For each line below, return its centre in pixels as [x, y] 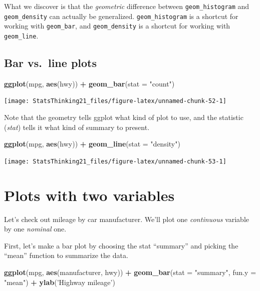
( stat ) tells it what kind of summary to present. [77, 127]
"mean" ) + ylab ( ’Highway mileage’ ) [60, 282]
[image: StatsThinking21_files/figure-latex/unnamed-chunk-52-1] [115, 101]
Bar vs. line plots [51, 63]
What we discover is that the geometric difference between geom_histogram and [127, 6]
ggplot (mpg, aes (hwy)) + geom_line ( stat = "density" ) [92, 144]
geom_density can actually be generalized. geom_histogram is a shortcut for [121, 16]
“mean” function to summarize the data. [66, 255]
